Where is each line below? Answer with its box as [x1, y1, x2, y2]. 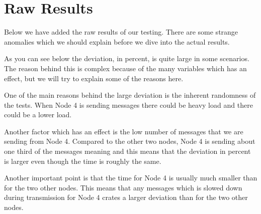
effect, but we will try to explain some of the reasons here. [4, 73, 184, 83]
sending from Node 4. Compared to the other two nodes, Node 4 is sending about [4, 136, 255, 146]
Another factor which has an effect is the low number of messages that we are [4, 126, 243, 136]
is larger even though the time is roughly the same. [4, 155, 161, 166]
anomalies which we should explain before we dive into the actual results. [4, 36, 230, 47]
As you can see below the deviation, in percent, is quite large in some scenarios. [4, 53, 249, 64]
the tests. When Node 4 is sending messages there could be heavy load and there [4, 99, 253, 110]
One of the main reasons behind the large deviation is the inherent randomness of [4, 90, 256, 100]
